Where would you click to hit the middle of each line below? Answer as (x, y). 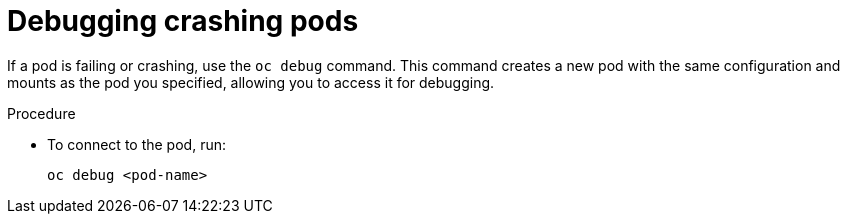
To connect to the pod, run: (136, 144)
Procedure (41, 113)
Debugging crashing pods (183, 21)
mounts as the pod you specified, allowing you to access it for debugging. (251, 82)
